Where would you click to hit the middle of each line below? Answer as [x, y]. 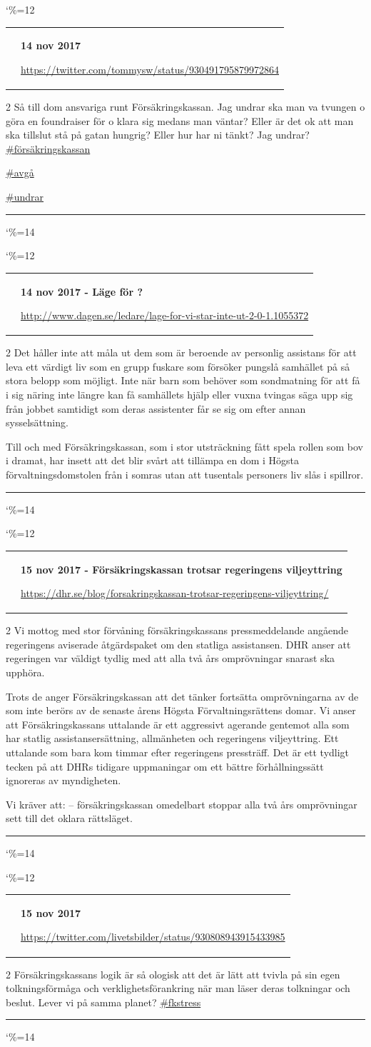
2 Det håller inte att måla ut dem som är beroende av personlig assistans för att [181, 352]
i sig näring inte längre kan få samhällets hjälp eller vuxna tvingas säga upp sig [179, 394]
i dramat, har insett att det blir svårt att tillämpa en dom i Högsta [153, 460]
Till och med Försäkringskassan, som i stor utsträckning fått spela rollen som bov [184, 446]
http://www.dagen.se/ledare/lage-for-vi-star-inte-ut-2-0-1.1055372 [165, 315]
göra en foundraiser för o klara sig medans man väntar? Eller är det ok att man [180, 120]
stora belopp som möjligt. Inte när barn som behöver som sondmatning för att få [183, 380]
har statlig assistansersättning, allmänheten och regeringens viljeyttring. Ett [172, 738]
